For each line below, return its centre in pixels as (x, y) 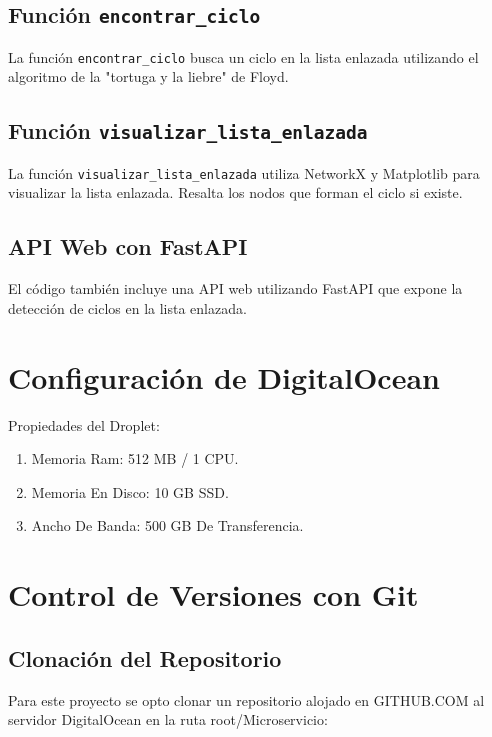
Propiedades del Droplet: (84, 424)
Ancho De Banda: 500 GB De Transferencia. (167, 525)
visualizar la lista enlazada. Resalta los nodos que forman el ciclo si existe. (235, 192)
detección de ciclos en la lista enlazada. (127, 307)
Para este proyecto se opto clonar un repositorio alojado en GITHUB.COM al (246, 699)
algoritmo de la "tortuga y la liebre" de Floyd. (148, 76)
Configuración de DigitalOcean (224, 376)
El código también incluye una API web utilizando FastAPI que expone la (235, 288)
